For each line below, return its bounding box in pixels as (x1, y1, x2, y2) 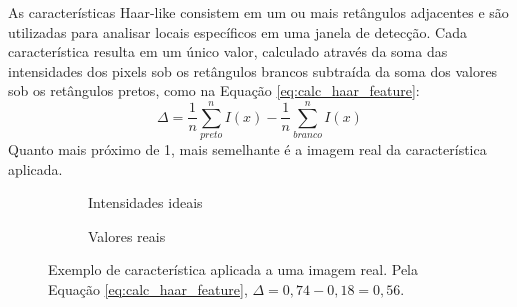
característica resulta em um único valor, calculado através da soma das (8, 41, 448, 62)
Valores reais (88, 225, 166, 246)
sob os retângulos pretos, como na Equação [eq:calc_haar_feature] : (8, 80, 420, 101)
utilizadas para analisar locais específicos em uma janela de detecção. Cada (8, 21, 467, 42)
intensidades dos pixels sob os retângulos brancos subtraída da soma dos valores (8, 60, 498, 81)
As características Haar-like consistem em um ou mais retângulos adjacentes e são (8, 2, 509, 22)
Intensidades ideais (88, 192, 203, 213)
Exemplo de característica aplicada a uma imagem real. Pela (48, 259, 418, 280)
